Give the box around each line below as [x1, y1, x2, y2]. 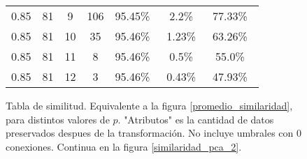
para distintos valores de [6, 112, 110, 126]
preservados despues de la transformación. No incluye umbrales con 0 [6, 126, 301, 140]
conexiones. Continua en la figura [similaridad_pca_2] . [6, 139, 242, 153]
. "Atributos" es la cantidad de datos [117, 112, 274, 126]
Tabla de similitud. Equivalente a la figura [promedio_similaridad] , [6, 98, 293, 112]
